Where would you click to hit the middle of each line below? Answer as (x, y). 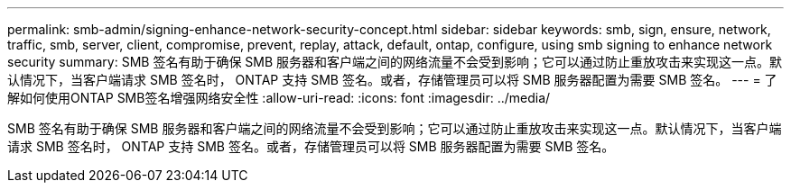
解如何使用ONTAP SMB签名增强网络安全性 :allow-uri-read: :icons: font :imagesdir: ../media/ (279, 98)
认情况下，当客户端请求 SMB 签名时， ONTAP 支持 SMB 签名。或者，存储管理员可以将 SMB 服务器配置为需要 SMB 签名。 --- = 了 (392, 80)
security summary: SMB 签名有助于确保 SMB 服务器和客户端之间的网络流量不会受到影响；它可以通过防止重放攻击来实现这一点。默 (395, 62)
